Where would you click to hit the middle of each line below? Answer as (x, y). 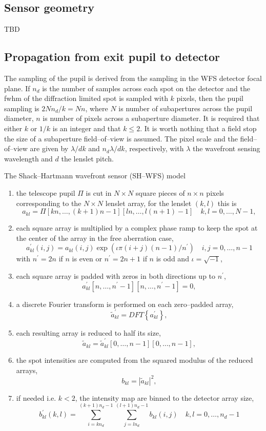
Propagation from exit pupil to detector (112, 57)
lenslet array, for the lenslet (148, 203)
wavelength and (28, 158)
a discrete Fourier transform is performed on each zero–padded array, (125, 304)
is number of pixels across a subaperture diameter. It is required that (151, 118)
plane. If (17, 88)
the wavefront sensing (226, 148)
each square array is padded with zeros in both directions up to (116, 275)
